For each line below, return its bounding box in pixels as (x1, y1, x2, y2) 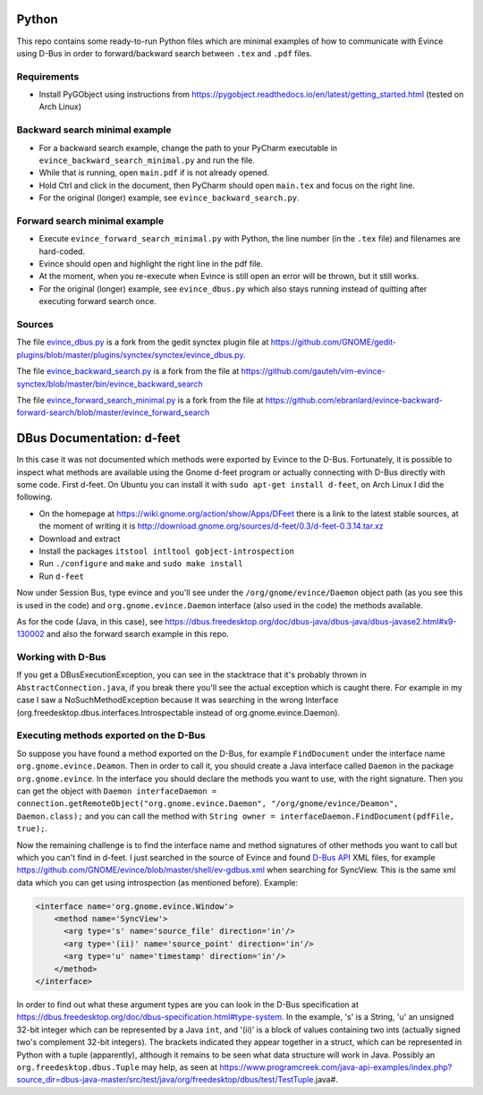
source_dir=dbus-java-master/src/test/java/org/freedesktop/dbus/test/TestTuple (16, 1074, 314, 1085)
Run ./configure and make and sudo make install (38, 558, 243, 569)
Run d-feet (38, 571, 85, 581)
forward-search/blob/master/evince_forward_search (16, 407, 210, 418)
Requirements (16, 70, 80, 82)
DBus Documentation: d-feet (16, 430, 181, 446)
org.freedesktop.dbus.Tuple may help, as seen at (16, 1061, 218, 1073)
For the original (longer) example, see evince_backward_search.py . (38, 192, 300, 203)
